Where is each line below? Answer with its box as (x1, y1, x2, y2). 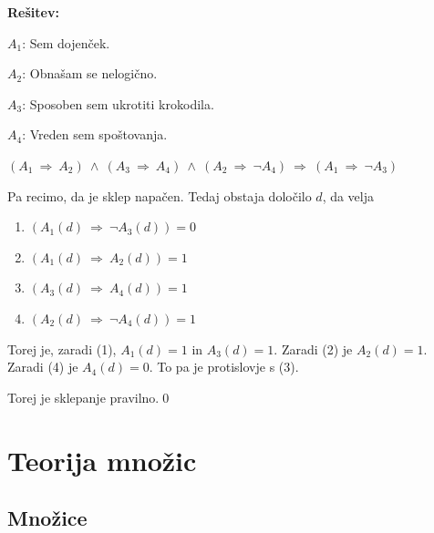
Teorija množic (7, 441, 197, 478)
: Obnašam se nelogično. (22, 64, 158, 83)
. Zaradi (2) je (274, 339, 353, 358)
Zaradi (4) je (7, 357, 78, 376)
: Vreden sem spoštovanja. (22, 125, 168, 144)
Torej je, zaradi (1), (7, 339, 117, 358)
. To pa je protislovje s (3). (149, 357, 299, 376)
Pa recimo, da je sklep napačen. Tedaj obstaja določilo (7, 186, 312, 205)
